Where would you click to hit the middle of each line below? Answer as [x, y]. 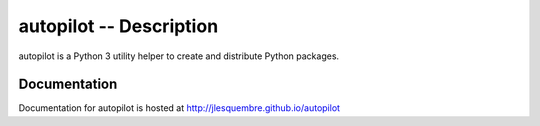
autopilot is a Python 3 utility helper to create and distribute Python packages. [179, 56]
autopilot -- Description [118, 26]
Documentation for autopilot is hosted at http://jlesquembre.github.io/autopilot [179, 108]
